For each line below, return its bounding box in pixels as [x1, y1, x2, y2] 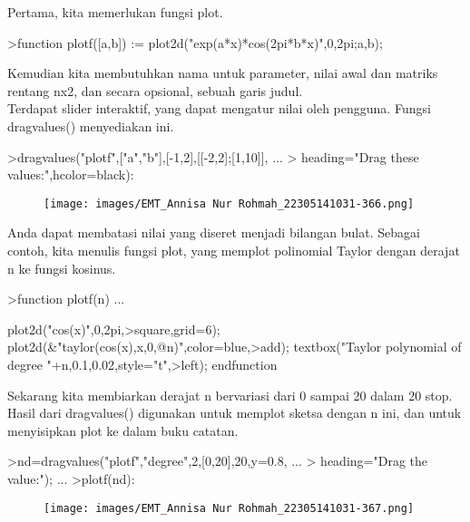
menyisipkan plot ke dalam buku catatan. [7, 420, 239, 440]
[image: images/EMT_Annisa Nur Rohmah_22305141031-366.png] [44, 197, 415, 210]
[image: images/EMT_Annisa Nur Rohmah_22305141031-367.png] [44, 501, 415, 515]
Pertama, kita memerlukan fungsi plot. [7, 3, 223, 21]
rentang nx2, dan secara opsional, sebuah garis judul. [7, 81, 303, 100]
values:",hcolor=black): [7, 165, 134, 184]
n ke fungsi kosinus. [7, 258, 116, 277]
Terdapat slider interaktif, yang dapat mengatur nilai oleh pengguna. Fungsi [7, 99, 431, 118]
